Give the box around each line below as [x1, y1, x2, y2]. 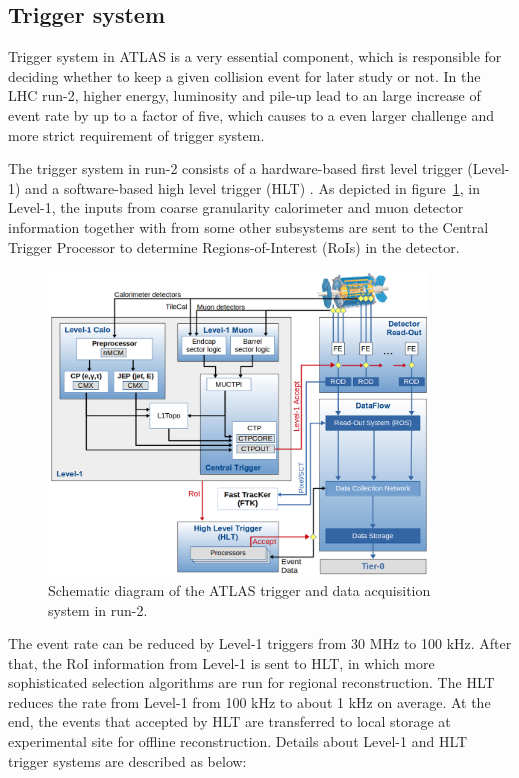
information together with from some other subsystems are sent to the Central [8, 216, 489, 237]
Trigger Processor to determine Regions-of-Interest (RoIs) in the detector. [8, 236, 460, 257]
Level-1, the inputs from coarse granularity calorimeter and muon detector [8, 197, 464, 218]
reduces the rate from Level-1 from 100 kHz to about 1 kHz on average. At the [8, 691, 491, 712]
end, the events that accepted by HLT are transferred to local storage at [8, 711, 451, 732]
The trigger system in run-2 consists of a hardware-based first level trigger [8, 158, 463, 179]
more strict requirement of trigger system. [8, 124, 265, 145]
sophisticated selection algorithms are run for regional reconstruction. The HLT [8, 672, 495, 693]
